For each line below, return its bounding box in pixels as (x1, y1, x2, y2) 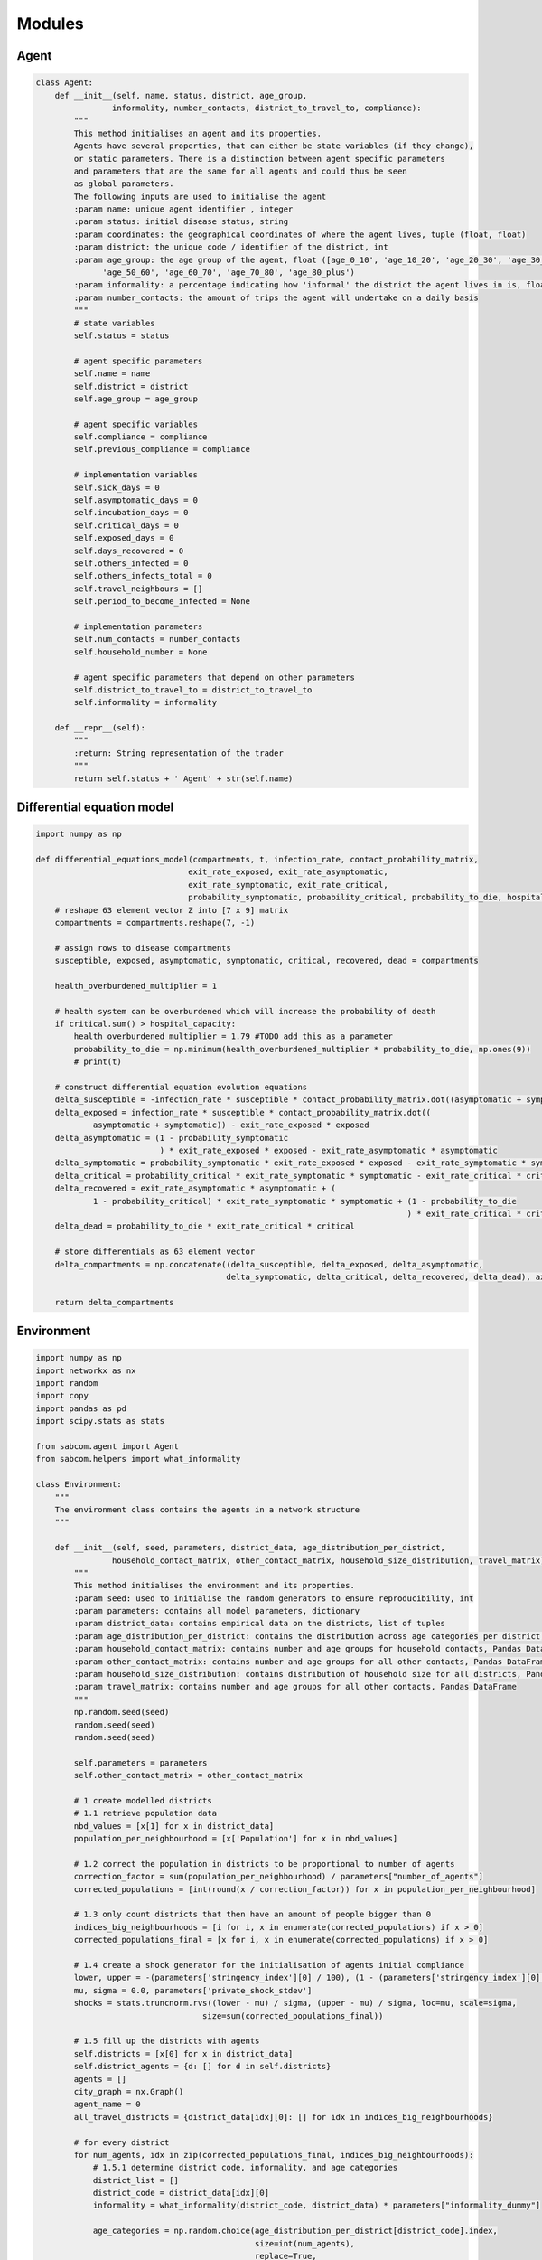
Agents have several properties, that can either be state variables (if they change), (73, 141, 474, 151)
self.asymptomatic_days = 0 (73, 495, 199, 505)
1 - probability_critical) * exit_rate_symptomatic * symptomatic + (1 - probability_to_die (92, 1196, 517, 1206)
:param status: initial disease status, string (73, 217, 289, 227)
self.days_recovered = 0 (73, 545, 184, 556)
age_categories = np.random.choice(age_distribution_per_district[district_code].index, (92, 2226, 499, 2236)
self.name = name (73, 369, 151, 379)
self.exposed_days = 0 (73, 533, 175, 543)
